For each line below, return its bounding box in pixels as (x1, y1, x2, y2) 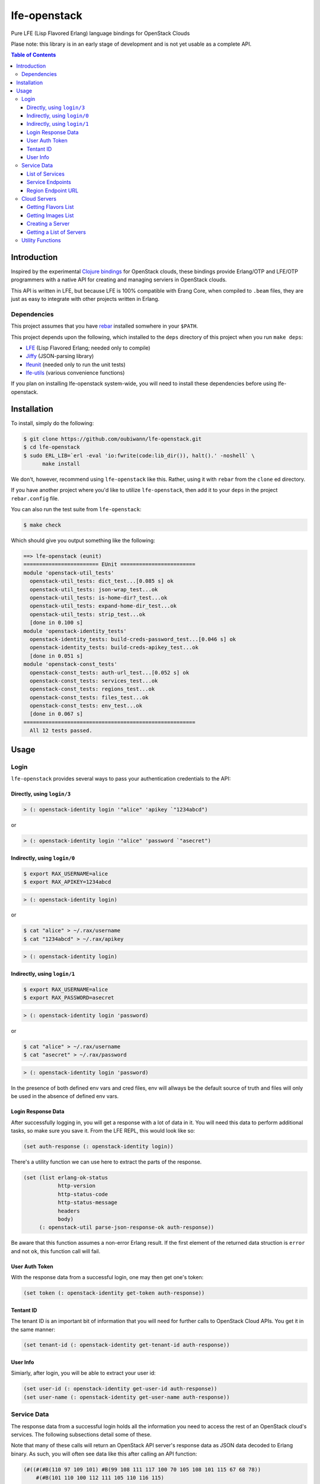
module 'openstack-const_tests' (23, 661, 118, 668)
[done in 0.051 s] (30, 652, 83, 659)
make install (42, 460, 80, 467)
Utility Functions (21, 236, 62, 243)
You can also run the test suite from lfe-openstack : (11, 506, 142, 513)
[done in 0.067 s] (30, 711, 83, 718)
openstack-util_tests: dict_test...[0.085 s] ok (30, 578, 174, 585)
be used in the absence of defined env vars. (11, 1093, 119, 1100)
